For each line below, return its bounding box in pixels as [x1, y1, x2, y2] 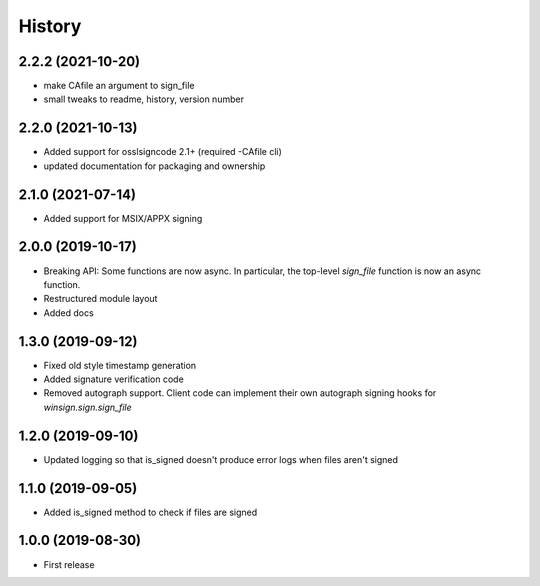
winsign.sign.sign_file [43, 401, 132, 413]
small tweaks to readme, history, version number [43, 93, 245, 105]
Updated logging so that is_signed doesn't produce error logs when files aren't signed [43, 453, 399, 465]
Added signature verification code [43, 373, 184, 385]
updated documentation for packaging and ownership [43, 160, 266, 172]
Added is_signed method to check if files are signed [43, 506, 258, 518]
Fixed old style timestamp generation [43, 359, 197, 371]
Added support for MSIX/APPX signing [43, 212, 203, 224]
